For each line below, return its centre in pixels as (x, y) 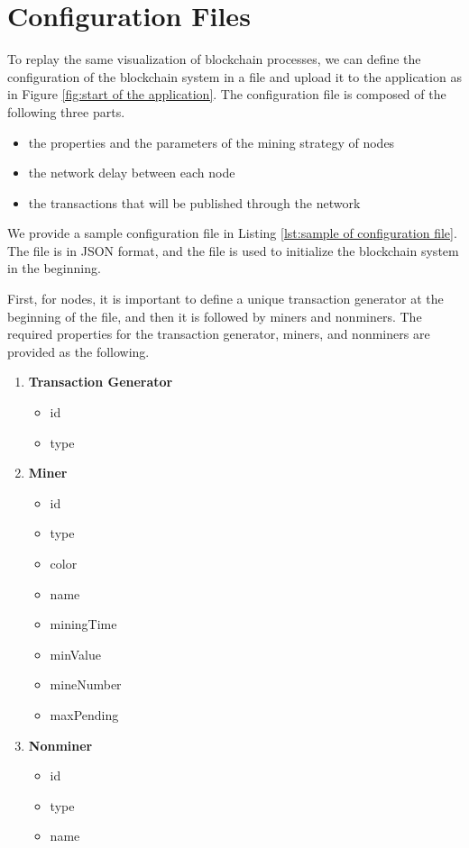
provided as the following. (78, 351)
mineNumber (86, 684)
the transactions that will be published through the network (194, 202)
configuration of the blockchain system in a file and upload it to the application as (234, 76)
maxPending (84, 714)
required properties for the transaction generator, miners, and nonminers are (219, 334)
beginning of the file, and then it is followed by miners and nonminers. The (215, 316)
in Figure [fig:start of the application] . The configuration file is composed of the (227, 94)
